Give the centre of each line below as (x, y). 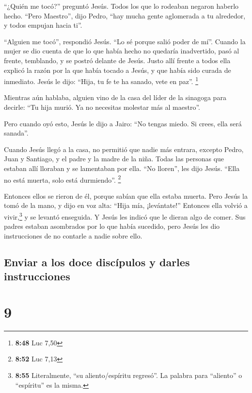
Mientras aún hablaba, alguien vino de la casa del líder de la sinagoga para (115, 97)
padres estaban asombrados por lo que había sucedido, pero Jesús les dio (112, 226)
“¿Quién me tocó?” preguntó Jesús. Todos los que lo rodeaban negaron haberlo (121, 6)
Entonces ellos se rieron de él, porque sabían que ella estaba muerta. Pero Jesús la (126, 196)
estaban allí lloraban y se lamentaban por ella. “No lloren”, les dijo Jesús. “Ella (122, 168)
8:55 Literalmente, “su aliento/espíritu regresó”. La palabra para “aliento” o (129, 375)
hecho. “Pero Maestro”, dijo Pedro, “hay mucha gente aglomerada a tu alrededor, (125, 15)
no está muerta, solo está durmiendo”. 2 (63, 179)
